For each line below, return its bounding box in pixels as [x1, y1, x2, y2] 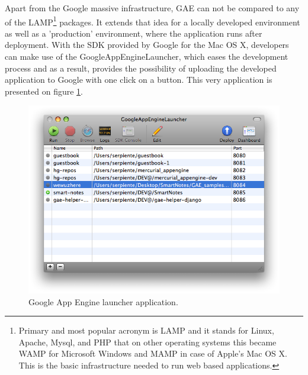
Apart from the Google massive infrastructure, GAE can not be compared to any [5, 2, 300, 14]
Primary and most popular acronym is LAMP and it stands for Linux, [18, 324, 274, 337]
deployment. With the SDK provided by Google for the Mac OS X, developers [5, 38, 289, 51]
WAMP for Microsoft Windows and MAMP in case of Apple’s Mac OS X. [18, 347, 287, 360]
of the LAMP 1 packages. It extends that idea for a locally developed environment [5, 14, 300, 28]
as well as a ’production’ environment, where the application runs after [5, 27, 262, 39]
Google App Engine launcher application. [28, 295, 178, 308]
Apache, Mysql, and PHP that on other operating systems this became [18, 335, 277, 348]
